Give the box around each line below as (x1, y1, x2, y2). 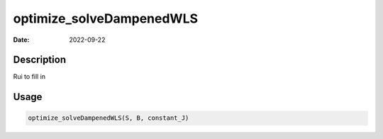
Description (13, 54, 67, 66)
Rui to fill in (13, 72, 46, 81)
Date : (13, 35, 30, 44)
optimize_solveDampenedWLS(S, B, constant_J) (28, 114, 189, 122)
